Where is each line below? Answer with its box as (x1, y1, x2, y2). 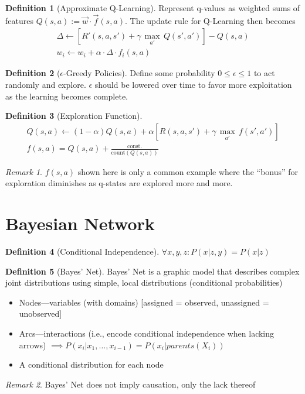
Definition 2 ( (5, 67, 60, 79)
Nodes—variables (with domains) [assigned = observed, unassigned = (19, 296, 269, 308)
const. (127, 143, 143, 149)
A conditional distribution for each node (19, 358, 164, 371)
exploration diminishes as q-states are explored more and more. (5, 177, 233, 189)
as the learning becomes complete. (5, 90, 128, 102)
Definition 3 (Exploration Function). (5, 109, 143, 122)
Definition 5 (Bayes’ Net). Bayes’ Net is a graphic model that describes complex (5, 265, 300, 277)
